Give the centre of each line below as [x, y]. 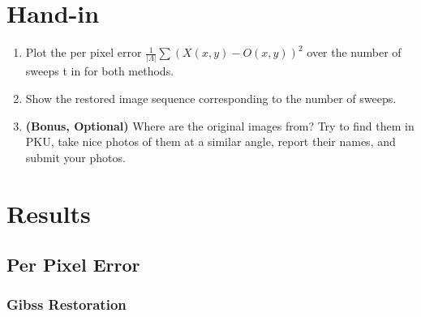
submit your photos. [75, 157]
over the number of [354, 52]
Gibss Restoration [67, 304]
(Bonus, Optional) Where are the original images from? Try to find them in [220, 125]
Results [49, 213]
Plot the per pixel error [84, 52]
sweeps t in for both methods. [100, 71]
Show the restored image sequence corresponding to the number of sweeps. [211, 99]
